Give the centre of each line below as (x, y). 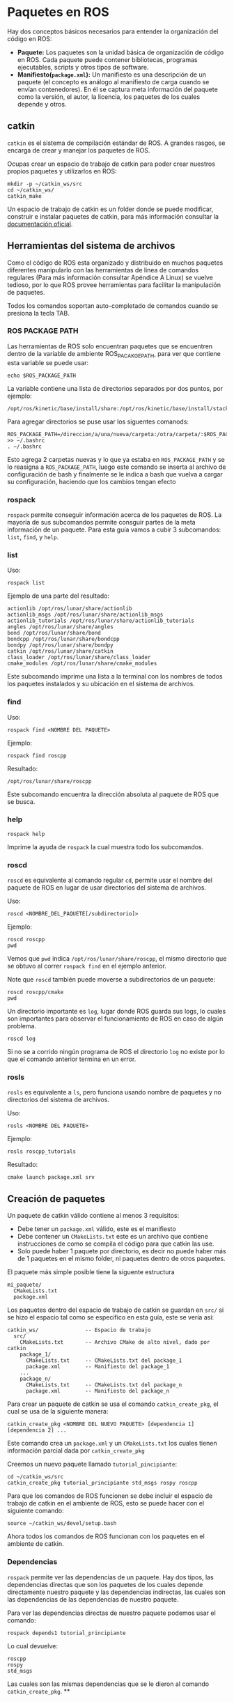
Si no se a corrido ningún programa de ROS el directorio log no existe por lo (116, 1052)
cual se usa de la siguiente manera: (58, 1411)
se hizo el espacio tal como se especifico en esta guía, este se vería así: (111, 1317)
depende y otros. (42, 104)
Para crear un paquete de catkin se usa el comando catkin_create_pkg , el (113, 1404)
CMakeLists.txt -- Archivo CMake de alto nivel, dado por (115, 1343)
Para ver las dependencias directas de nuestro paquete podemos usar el (111, 1613)
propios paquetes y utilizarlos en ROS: (62, 171)
